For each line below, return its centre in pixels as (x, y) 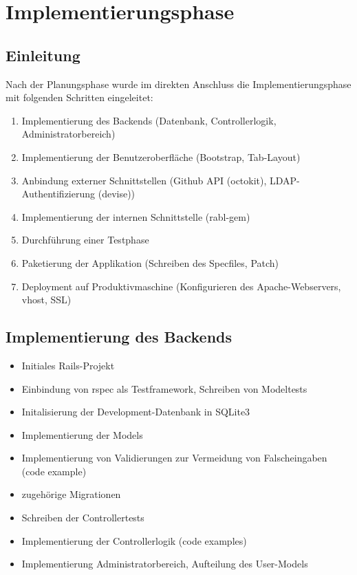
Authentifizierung (58, 194)
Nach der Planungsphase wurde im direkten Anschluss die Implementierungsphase (178, 84)
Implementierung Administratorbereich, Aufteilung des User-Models (165, 564)
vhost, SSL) (46, 300)
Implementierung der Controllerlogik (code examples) (134, 540)
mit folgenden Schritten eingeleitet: (79, 97)
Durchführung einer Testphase (85, 240)
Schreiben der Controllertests (83, 518)
